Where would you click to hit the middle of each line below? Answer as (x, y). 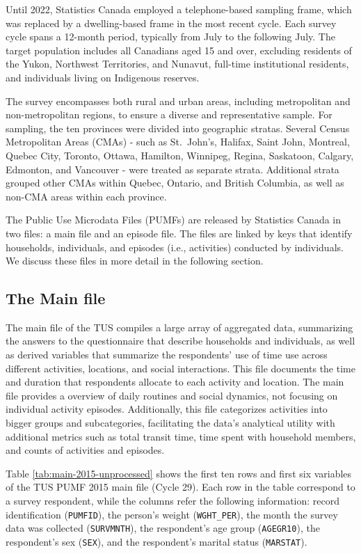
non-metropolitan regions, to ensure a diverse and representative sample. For (169, 114)
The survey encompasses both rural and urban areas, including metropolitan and (178, 101)
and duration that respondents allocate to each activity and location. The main (175, 382)
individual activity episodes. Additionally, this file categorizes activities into (167, 409)
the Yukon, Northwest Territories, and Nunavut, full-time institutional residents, (177, 64)
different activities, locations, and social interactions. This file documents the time (180, 368)
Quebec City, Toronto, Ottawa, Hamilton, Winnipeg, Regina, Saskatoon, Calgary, (180, 155)
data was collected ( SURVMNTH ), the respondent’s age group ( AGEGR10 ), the (163, 528)
